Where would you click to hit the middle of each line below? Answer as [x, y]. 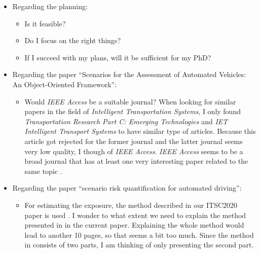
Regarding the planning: [50, 6]
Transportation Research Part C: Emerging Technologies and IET [126, 121]
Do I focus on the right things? [72, 40]
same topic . [43, 171]
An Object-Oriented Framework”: [65, 84]
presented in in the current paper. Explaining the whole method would [134, 225]
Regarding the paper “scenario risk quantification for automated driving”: [127, 188]
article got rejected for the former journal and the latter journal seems [134, 141]
